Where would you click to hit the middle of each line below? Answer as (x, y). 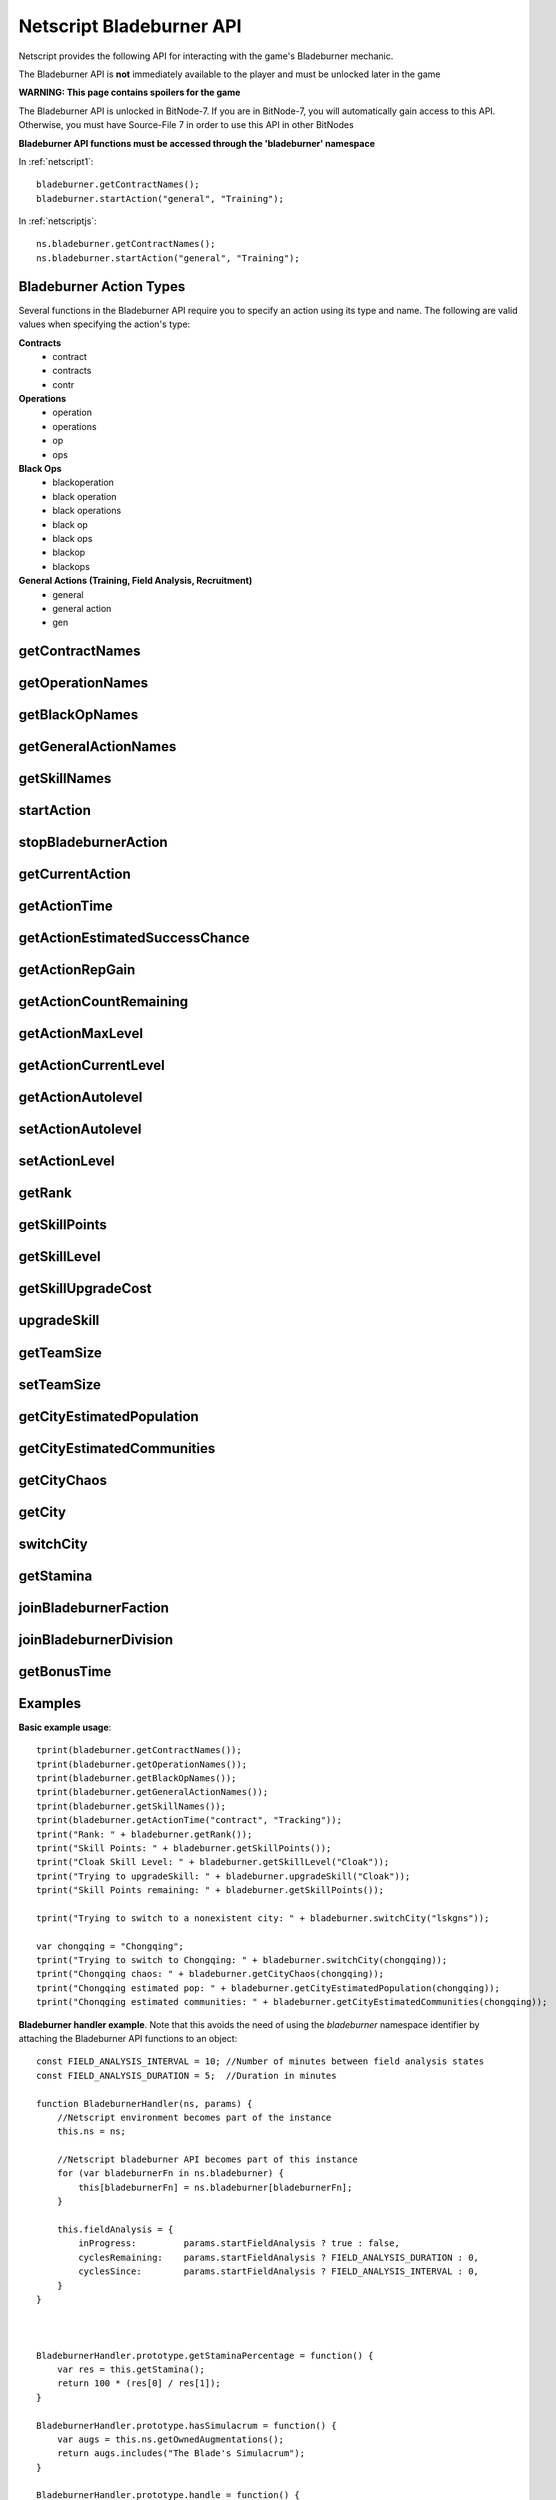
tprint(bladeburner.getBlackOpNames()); (136, 1778)
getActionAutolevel (80, 1097)
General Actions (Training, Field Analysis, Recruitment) (135, 581)
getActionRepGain (77, 970)
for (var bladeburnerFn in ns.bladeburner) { (170, 2173)
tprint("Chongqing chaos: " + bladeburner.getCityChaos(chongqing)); (210, 1974)
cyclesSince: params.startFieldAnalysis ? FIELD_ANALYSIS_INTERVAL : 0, (279, 2271)
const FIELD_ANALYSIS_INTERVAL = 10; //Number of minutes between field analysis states (260, 2061)
